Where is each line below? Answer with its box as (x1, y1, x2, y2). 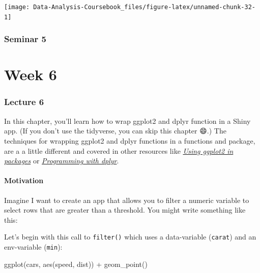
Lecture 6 (4, 95, 44, 108)
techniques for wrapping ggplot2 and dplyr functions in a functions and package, (4, 135, 255, 146)
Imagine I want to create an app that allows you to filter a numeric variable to (4, 194, 249, 205)
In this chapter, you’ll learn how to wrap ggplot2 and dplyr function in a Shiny (4, 115, 251, 126)
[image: (4, 4, 30, 11)
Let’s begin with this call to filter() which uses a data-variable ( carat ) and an (4, 231, 256, 242)
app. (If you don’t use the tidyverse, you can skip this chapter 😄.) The (4, 125, 226, 136)
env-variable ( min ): (4, 241, 63, 252)
